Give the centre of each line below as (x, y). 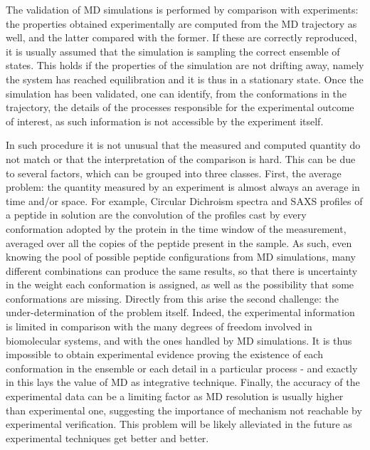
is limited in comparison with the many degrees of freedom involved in (159, 326)
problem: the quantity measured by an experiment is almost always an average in (183, 187)
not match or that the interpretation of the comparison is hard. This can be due (181, 158)
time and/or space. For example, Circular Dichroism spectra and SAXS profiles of (184, 200)
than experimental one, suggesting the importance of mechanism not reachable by (184, 410)
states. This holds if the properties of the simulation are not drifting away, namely (185, 65)
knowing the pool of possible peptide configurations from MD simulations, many (181, 257)
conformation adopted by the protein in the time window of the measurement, (176, 228)
